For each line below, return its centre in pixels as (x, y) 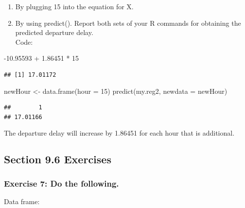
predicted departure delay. (54, 32)
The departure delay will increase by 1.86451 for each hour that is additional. (119, 133)
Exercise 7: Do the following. (61, 183)
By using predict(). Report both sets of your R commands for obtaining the (128, 23)
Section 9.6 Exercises (58, 159)
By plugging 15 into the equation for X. (74, 6)
